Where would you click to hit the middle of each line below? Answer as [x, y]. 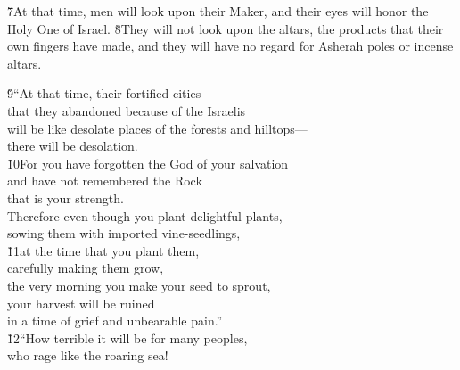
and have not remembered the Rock [105, 181]
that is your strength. [66, 197]
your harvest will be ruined [81, 303]
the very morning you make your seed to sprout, [139, 285]
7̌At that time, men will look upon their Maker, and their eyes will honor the [218, 11]
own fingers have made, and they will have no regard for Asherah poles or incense [230, 46]
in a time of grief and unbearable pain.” [115, 321]
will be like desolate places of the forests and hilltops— [157, 128]
